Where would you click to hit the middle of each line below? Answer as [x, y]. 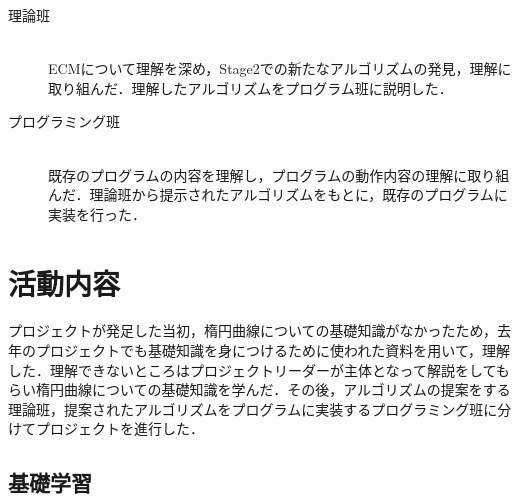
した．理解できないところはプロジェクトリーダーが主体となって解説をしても [259, 369]
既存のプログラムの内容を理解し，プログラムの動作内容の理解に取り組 [279, 174]
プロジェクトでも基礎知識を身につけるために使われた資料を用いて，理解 [272, 350]
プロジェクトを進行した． [119, 428]
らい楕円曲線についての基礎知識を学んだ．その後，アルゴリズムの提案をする [259, 389]
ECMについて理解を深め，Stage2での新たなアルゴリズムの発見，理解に [280, 68]
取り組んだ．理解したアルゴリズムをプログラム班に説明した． [250, 87]
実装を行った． [97, 213]
